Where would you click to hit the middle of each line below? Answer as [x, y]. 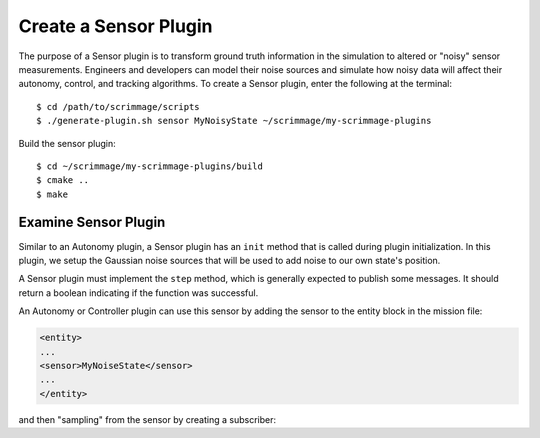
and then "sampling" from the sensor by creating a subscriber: [147, 419]
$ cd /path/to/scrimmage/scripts [118, 106]
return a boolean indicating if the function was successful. [138, 292]
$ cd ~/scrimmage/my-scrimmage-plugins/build [150, 166]
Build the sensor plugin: [67, 143]
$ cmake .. [63, 180]
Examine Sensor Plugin [92, 222]
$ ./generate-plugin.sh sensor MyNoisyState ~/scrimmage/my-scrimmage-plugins [234, 121]
